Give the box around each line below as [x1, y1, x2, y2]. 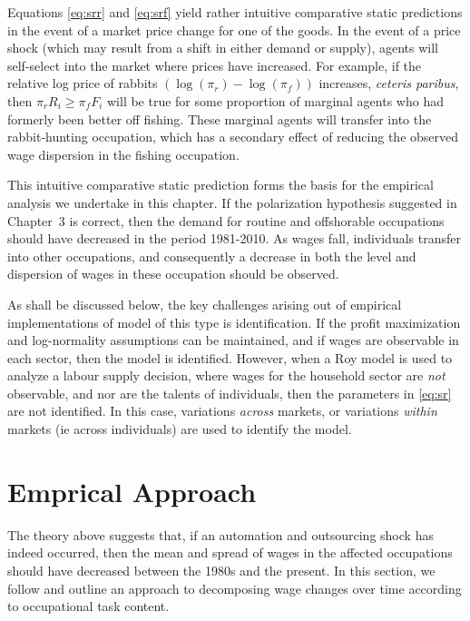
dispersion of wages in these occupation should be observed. [7, 264, 339, 283]
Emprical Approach [7, 472, 257, 509]
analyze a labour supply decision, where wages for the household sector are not [7, 366, 446, 385]
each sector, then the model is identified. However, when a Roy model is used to [7, 348, 453, 367]
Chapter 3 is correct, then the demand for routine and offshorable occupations [7, 211, 445, 230]
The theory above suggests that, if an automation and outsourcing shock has [7, 525, 434, 544]
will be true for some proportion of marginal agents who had [106, 91, 444, 110]
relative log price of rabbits [7, 74, 158, 93]
